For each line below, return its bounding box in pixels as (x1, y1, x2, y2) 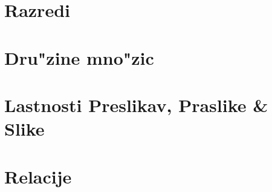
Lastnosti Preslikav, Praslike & (4, 92, 268, 117)
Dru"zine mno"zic (4, 45, 154, 70)
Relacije (4, 164, 72, 188)
